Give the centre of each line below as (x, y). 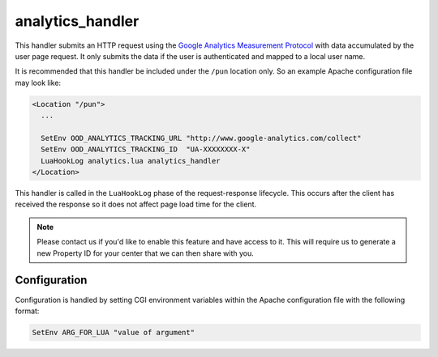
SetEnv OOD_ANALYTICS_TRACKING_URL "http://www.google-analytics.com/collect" (201, 138)
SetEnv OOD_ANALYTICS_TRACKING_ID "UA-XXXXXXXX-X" (146, 149)
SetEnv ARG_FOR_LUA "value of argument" (113, 332)
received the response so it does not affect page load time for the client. (136, 204)
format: (27, 311)
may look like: (38, 83)
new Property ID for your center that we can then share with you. (146, 253)
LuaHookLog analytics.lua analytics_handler (131, 161)
